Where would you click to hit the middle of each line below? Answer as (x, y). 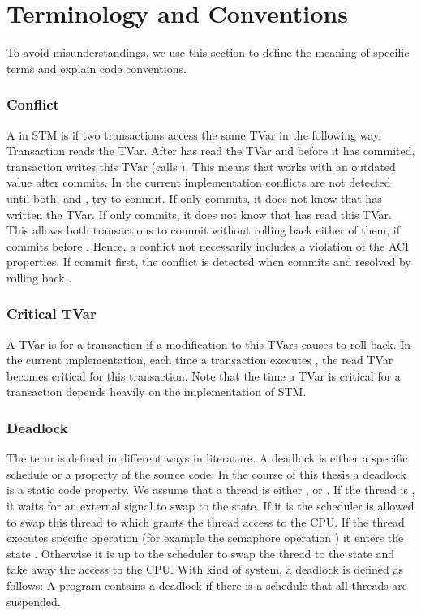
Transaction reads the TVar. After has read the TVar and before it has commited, (211, 151)
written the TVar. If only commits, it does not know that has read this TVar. (199, 214)
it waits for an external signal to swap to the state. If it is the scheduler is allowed (210, 506)
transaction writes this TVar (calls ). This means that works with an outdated (201, 166)
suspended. (34, 601)
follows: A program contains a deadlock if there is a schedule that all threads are (207, 585)
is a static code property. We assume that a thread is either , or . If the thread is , (211, 490)
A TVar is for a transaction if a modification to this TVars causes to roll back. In (209, 344)
